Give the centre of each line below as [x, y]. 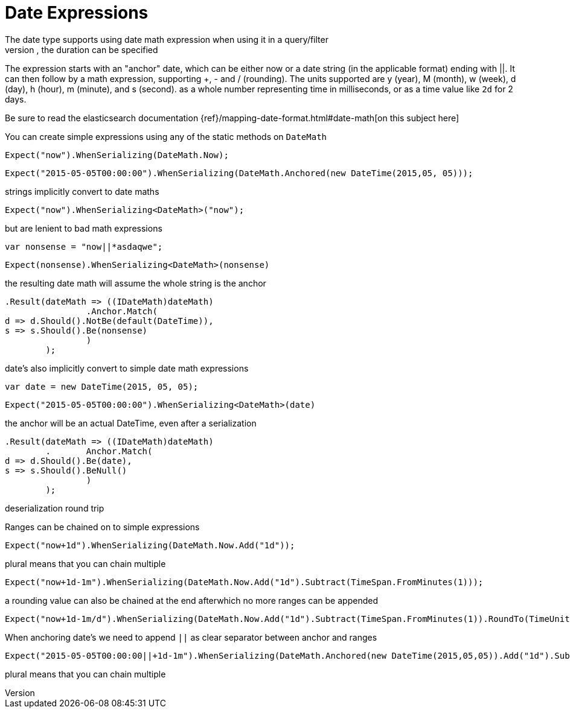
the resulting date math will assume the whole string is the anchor [136, 283]
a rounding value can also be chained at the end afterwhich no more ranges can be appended [191, 600]
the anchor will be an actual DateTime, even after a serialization [131, 423]
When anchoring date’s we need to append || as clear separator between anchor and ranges [191, 637]
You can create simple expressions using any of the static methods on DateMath [166, 136]
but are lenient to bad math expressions [84, 228]
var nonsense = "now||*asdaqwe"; [84, 246]
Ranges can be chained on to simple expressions [102, 527]
